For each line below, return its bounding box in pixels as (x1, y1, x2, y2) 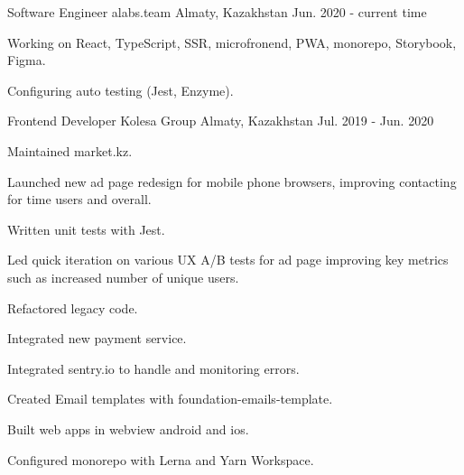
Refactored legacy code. (7, 298, 138, 317)
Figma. (7, 51, 46, 70)
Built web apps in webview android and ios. (7, 419, 249, 438)
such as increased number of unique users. (7, 267, 239, 286)
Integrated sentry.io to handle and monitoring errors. (7, 359, 300, 377)
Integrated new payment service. (7, 329, 187, 348)
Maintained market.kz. (7, 141, 133, 160)
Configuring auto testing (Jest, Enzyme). (7, 80, 234, 99)
